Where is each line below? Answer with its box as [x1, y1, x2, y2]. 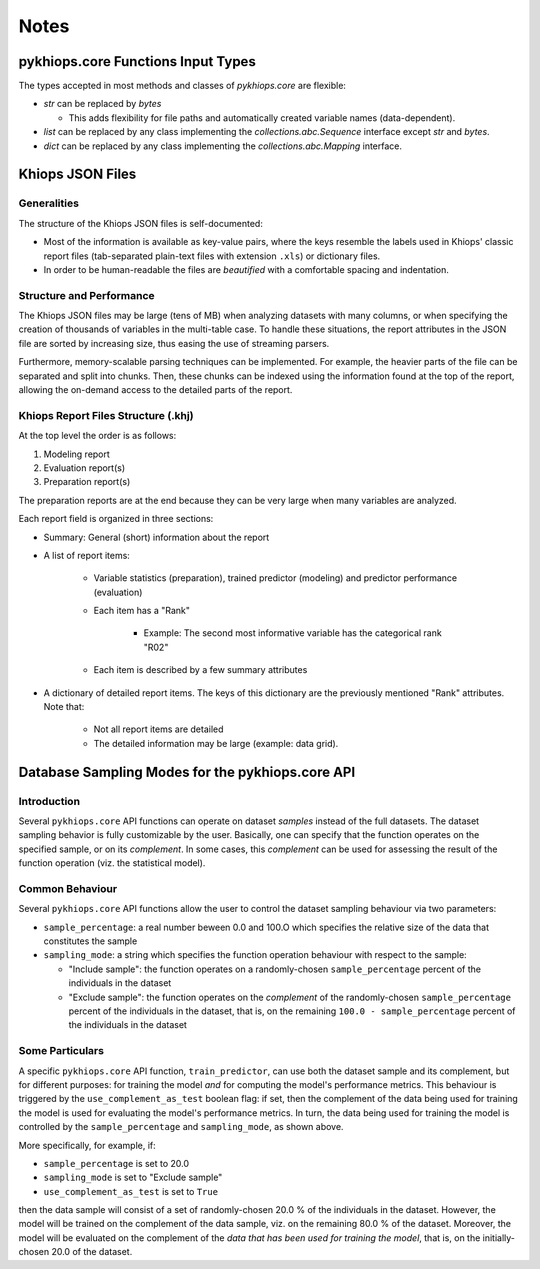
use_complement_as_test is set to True [43, 1185, 219, 1197]
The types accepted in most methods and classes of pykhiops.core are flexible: [18, 80, 347, 92]
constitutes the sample [43, 935, 138, 947]
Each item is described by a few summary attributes [93, 664, 308, 676]
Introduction [18, 794, 80, 808]
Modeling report [43, 448, 110, 460]
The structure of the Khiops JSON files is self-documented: [18, 217, 264, 229]
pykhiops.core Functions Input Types [18, 53, 257, 70]
